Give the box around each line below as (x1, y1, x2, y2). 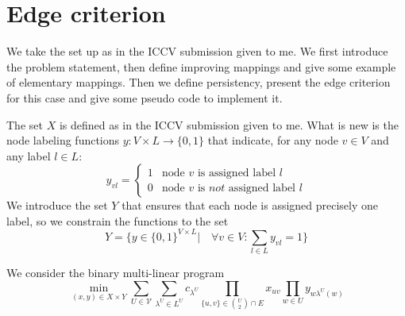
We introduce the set (6, 197, 108, 214)
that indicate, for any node (207, 132, 338, 148)
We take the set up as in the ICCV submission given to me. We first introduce (6, 43, 388, 60)
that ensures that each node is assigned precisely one (121, 197, 379, 214)
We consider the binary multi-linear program (6, 264, 225, 281)
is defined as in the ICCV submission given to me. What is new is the (59, 116, 399, 133)
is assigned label (197, 167, 276, 179)
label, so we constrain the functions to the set (6, 212, 229, 229)
